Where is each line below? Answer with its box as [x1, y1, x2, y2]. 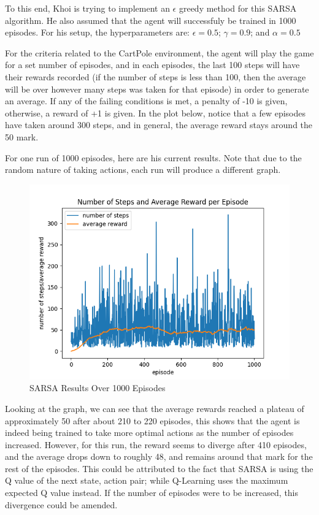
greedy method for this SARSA [179, 2, 297, 14]
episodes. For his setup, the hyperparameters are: [5, 26, 190, 39]
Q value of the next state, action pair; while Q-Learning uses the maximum [5, 474, 288, 487]
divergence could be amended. [5, 498, 118, 511]
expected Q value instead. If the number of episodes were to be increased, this [5, 486, 299, 499]
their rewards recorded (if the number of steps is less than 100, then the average [5, 70, 306, 83]
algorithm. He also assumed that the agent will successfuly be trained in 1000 [5, 13, 296, 26]
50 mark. [5, 130, 39, 143]
